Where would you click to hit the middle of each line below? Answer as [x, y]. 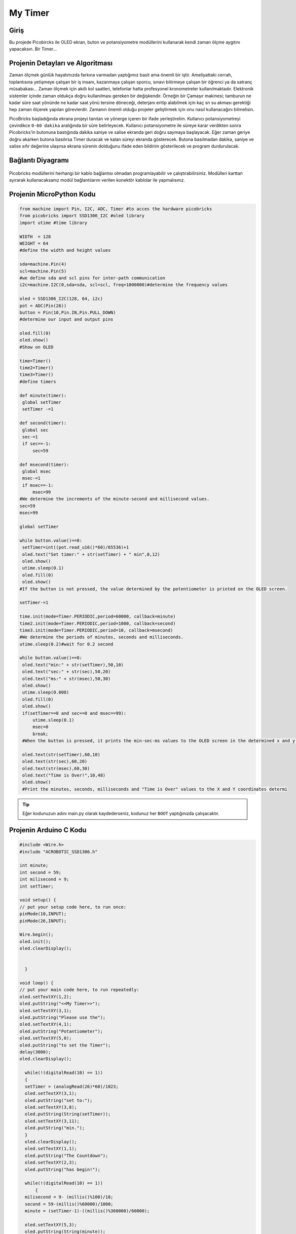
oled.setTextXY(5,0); [46, 1038]
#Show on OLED [37, 347]
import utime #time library [53, 223]
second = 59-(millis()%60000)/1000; [69, 1204]
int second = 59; [40, 872]
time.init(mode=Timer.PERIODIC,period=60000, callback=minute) [98, 617]
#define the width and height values [65, 250]
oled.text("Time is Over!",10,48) [64, 775]
